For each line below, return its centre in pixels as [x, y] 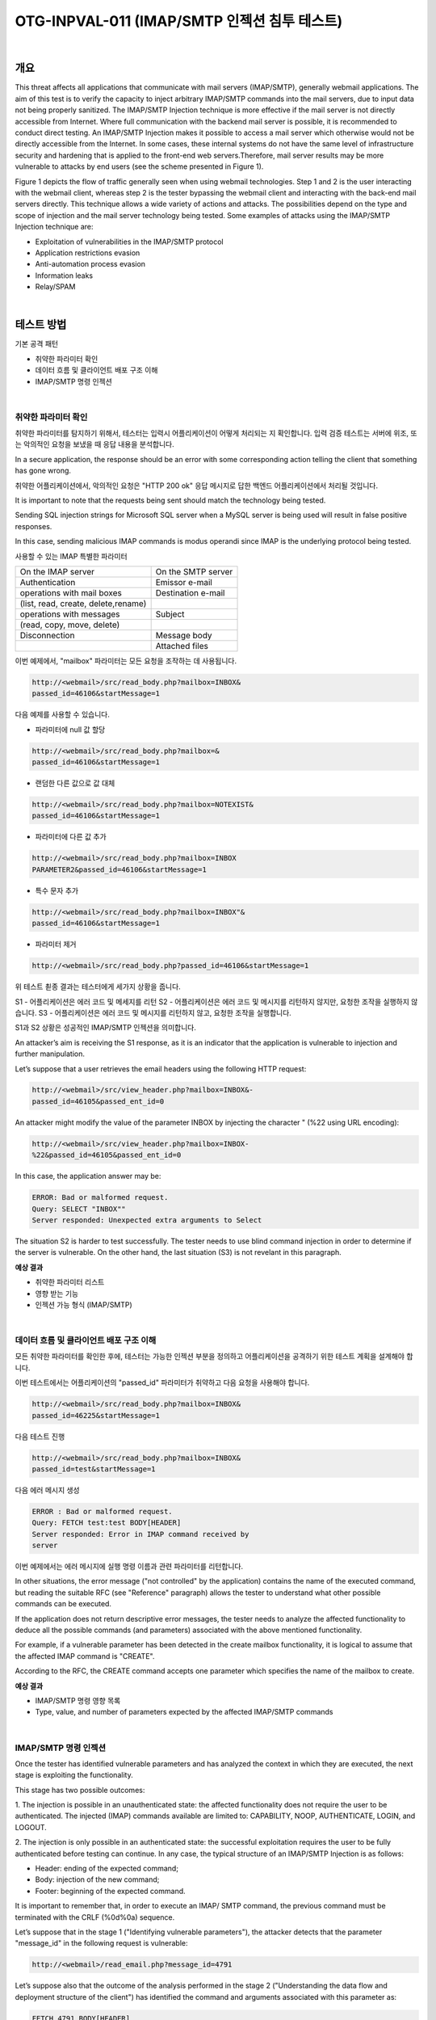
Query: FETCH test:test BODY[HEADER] [107, 1523]
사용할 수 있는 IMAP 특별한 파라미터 [71, 556]
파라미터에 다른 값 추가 [71, 837]
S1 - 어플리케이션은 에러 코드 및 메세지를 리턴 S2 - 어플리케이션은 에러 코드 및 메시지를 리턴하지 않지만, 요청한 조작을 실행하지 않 [216, 1001]
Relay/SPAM [55, 287]
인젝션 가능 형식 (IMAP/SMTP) [84, 1304]
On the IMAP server [57, 572]
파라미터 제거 [56, 945]
